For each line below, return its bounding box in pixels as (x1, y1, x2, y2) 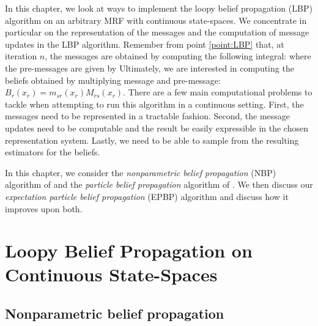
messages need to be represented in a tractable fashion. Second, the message (5, 109, 290, 122)
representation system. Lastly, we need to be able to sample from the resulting (5, 133, 299, 146)
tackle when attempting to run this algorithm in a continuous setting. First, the (5, 97, 304, 110)
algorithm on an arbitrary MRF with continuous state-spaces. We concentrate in (5, 13, 307, 26)
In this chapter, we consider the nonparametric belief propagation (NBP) (5, 166, 276, 179)
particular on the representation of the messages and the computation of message (5, 26, 309, 39)
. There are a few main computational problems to (123, 86, 312, 98)
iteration (5, 50, 37, 62)
